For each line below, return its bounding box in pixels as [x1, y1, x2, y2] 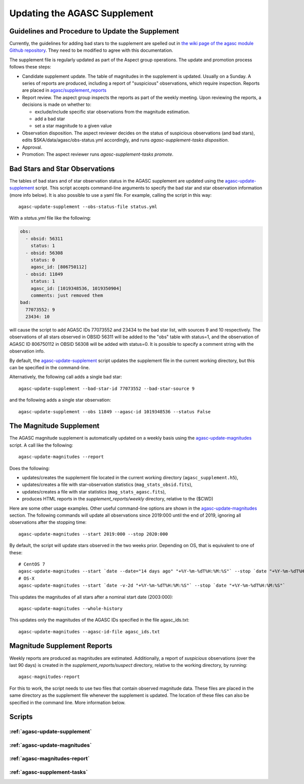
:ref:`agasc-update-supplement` [9, 728, 92, 735]
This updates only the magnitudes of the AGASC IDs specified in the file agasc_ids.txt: [9, 617, 189, 623]
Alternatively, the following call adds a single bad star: [9, 374, 122, 380]
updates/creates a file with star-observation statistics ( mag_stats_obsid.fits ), [22, 482, 193, 488]
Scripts [9, 712, 33, 721]
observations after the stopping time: [9, 519, 87, 525]
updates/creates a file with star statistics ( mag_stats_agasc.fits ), [22, 488, 166, 494]
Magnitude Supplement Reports [9, 642, 112, 650]
